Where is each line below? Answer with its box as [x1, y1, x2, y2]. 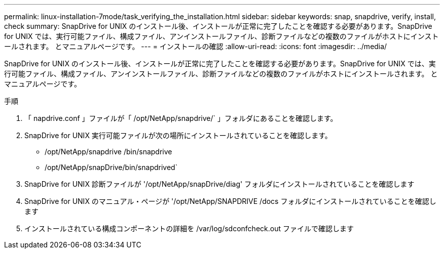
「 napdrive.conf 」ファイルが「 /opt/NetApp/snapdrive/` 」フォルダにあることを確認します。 [24, 114, 338, 122]
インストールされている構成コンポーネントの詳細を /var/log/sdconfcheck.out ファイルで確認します [24, 224, 354, 233]
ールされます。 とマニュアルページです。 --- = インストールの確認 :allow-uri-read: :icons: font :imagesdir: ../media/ [4, 42, 387, 51]
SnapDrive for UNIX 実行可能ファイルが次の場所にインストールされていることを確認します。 [24, 131, 332, 140]
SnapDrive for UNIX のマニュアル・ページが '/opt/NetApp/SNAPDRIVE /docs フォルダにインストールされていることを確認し [24, 197, 436, 205]
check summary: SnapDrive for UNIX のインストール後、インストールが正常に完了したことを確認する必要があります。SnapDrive [4, 22, 432, 30]
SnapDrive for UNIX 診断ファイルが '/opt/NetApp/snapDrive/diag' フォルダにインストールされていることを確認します [24, 180, 415, 188]
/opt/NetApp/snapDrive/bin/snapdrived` [45, 163, 178, 172]
